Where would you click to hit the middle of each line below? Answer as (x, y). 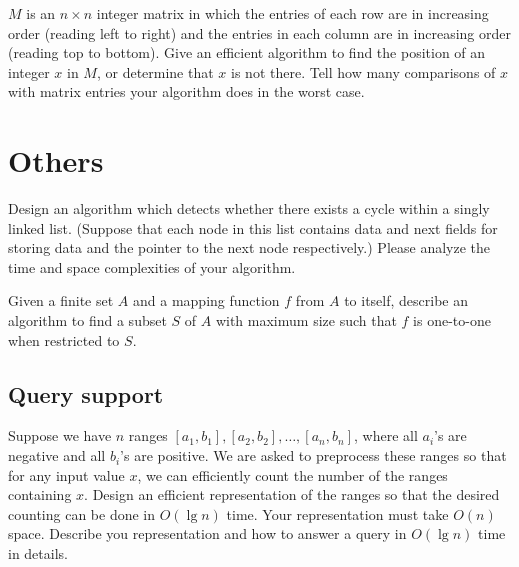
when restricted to (64, 339)
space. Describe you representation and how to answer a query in (207, 533)
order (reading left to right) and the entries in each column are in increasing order (259, 32)
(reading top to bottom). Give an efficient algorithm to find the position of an (247, 52)
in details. (38, 553)
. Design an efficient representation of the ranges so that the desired (292, 494)
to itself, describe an (406, 300)
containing (40, 494)
